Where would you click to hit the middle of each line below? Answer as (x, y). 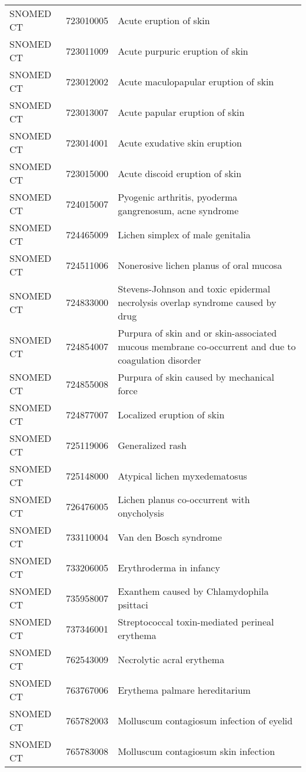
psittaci (133, 605)
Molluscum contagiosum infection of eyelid (205, 720)
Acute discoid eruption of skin (180, 173)
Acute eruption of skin (164, 20)
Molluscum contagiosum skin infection (197, 751)
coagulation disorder (159, 360)
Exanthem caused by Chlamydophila (193, 591)
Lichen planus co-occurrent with (184, 499)
